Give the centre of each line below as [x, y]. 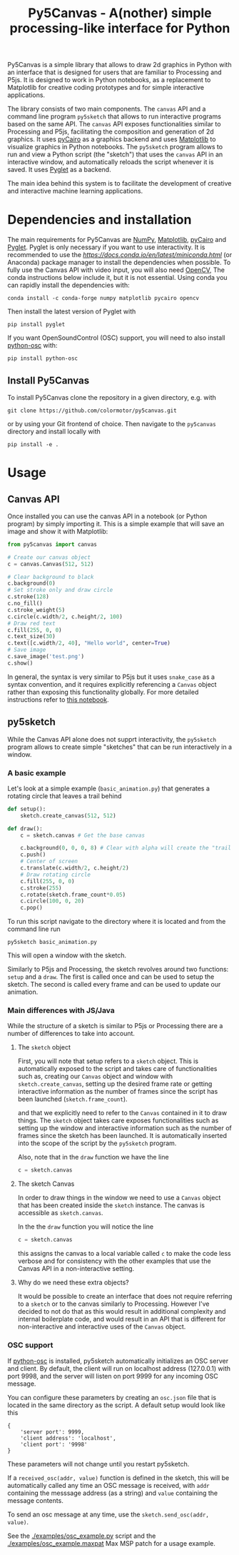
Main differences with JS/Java [61, 1010]
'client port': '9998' [54, 1444]
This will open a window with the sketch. [67, 955]
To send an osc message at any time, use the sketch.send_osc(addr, [108, 1514]
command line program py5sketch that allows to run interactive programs [114, 116]
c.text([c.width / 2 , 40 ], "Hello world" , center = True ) [89, 643]
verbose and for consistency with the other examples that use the [115, 1261]
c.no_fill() [25, 604]
